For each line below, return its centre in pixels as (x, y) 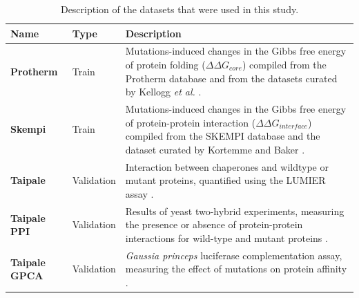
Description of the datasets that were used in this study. (179, 9)
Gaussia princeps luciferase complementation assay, (234, 255)
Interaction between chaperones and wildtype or (227, 166)
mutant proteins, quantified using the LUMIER (225, 180)
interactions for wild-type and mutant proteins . (226, 238)
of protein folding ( (165, 65)
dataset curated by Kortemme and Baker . (215, 149)
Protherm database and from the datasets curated (231, 78)
